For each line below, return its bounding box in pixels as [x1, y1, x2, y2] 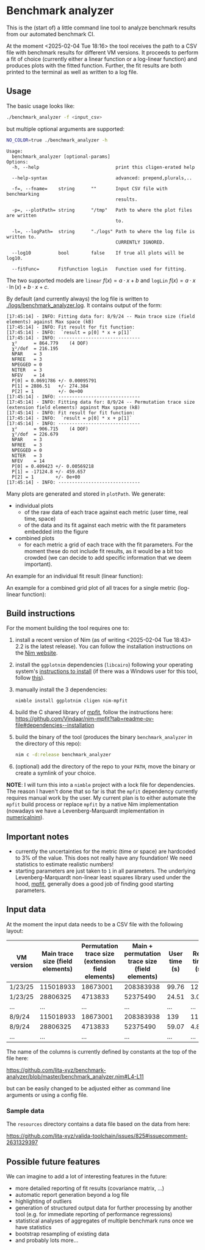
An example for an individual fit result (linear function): [6, 572, 143, 579]
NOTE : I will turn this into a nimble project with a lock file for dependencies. [6, 781, 195, 789]
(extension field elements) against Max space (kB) [6, 404, 140, 411]
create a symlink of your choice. [15, 769, 96, 777]
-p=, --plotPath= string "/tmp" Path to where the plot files [12, 207, 192, 213]
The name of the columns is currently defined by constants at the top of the [6, 1047, 197, 1055]
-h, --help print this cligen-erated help [12, 164, 195, 170]
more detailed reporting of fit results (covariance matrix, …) [15, 1185, 165, 1192]
